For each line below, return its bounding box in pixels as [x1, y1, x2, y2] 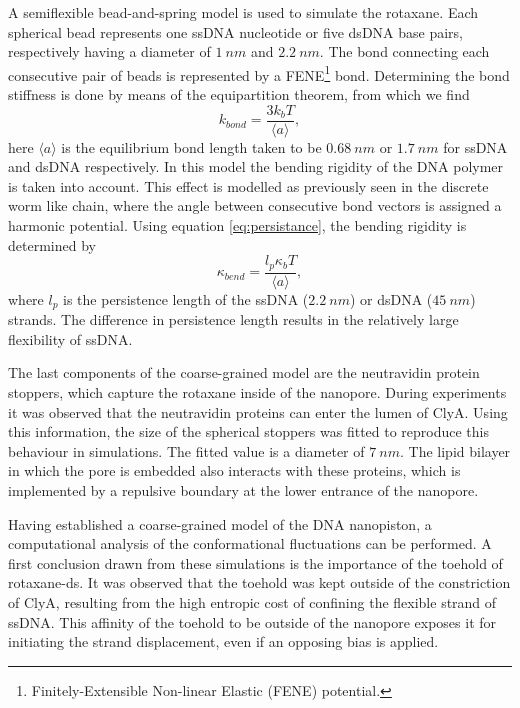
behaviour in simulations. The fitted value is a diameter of [8, 440, 365, 461]
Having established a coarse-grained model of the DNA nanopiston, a [8, 513, 432, 534]
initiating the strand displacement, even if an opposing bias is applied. [8, 631, 439, 652]
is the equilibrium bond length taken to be [61, 136, 322, 157]
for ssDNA [443, 136, 508, 157]
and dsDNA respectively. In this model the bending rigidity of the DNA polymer [8, 156, 504, 177]
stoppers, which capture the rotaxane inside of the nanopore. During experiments [8, 381, 507, 402]
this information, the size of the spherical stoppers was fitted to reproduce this [8, 421, 490, 442]
